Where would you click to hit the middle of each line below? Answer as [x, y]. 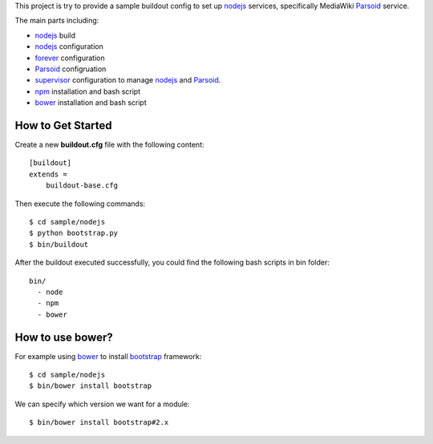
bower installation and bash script [91, 103]
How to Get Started [63, 125]
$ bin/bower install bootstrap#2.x [99, 422]
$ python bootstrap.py [74, 233]
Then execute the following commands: [80, 204]
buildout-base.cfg [82, 186]
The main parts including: [57, 21]
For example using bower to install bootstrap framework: [108, 356]
